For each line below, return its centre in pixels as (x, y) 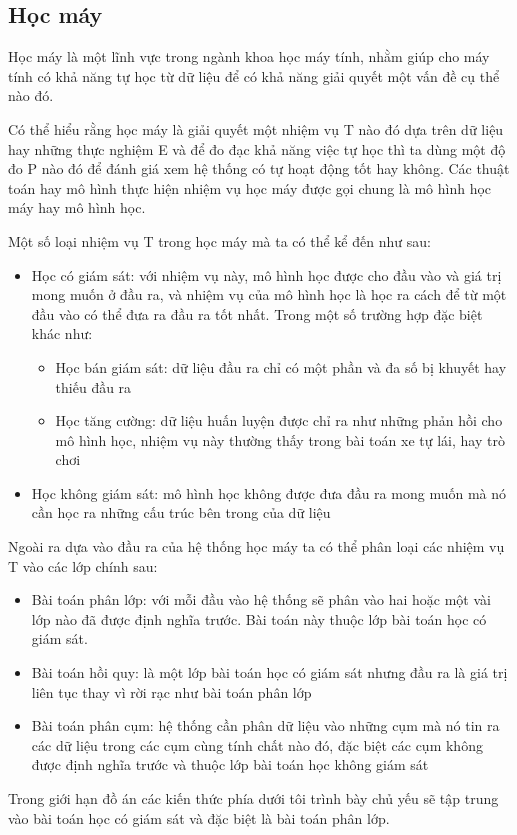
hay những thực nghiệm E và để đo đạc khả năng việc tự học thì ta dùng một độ (257, 148)
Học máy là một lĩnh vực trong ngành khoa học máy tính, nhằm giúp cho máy (249, 56)
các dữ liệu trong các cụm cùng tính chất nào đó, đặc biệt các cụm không (257, 744)
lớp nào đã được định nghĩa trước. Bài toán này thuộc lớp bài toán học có (259, 618)
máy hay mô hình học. (77, 207)
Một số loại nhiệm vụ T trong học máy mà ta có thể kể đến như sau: (219, 240)
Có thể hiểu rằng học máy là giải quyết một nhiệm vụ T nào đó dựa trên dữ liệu (256, 128)
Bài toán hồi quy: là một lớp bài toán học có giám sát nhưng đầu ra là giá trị (269, 672)
